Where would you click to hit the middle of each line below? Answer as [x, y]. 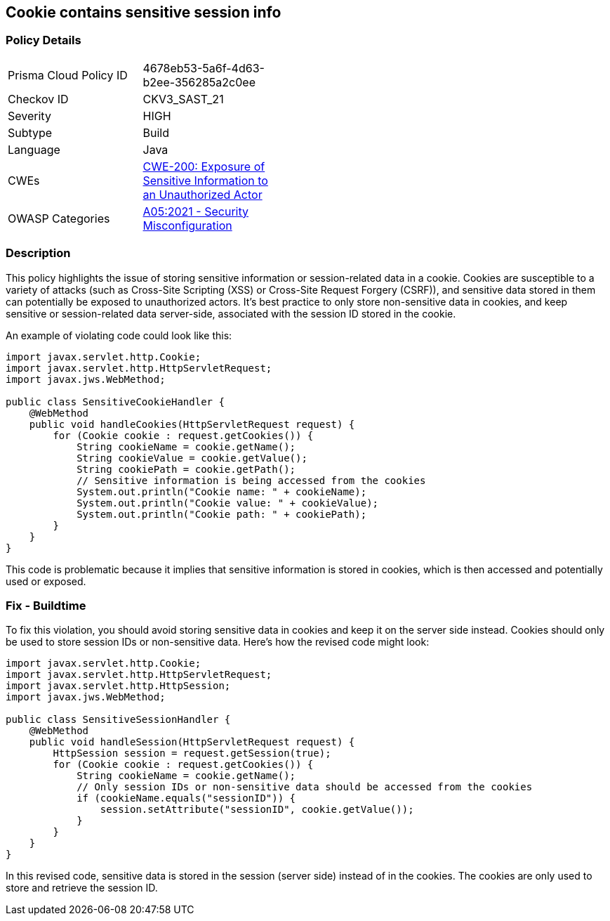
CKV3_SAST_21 [183, 99]
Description [38, 253]
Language [34, 149]
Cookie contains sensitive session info [144, 12]
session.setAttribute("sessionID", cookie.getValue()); [257, 810]
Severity [29, 116]
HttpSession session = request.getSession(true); [192, 753]
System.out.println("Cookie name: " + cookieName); [222, 491]
